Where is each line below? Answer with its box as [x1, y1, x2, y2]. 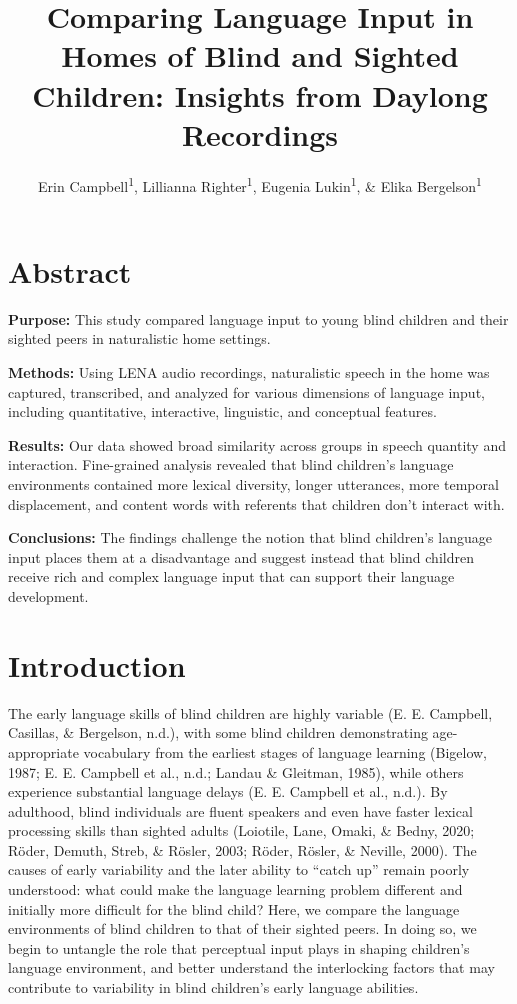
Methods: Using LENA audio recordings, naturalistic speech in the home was [8, 362, 490, 383]
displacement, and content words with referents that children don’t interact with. [8, 493, 505, 514]
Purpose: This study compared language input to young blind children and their [8, 308, 509, 329]
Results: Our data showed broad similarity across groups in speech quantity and [8, 434, 506, 455]
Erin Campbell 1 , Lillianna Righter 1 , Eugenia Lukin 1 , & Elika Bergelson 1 [38, 172, 482, 196]
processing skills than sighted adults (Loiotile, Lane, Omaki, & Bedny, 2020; [8, 820, 475, 841]
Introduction [8, 644, 186, 685]
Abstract [8, 250, 132, 291]
